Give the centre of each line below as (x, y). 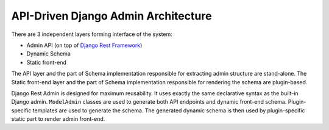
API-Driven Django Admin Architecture (111, 16)
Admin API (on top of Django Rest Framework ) (84, 45)
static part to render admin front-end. (58, 119)
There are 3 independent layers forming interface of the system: (92, 34)
